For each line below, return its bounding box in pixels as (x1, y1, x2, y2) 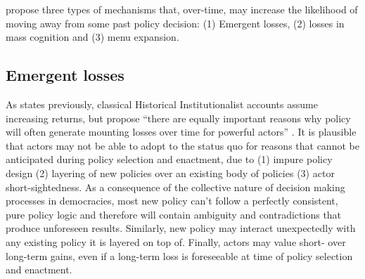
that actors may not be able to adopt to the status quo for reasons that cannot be (6, 138, 359, 153)
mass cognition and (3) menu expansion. (6, 30, 179, 44)
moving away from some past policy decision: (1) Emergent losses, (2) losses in (6, 15, 345, 30)
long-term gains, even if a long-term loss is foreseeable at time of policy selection (6, 248, 353, 263)
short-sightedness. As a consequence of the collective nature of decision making (6, 179, 345, 194)
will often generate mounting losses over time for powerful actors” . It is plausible (6, 124, 357, 139)
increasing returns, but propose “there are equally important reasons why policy (6, 110, 351, 125)
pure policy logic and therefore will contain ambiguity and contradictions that (6, 207, 342, 221)
